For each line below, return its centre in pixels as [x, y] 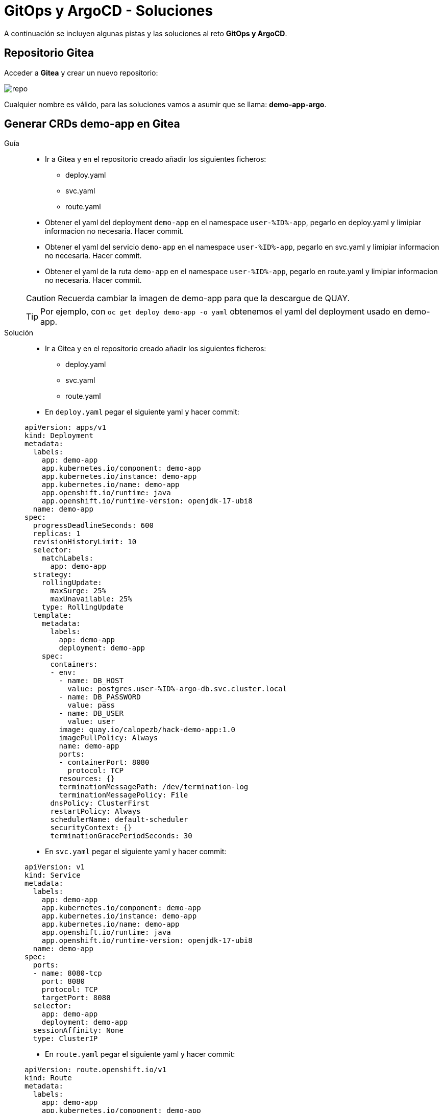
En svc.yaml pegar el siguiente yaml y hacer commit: [136, 852]
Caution [41, 298]
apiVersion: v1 [55, 867]
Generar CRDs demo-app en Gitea [92, 124]
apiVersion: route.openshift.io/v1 [96, 1070]
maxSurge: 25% [78, 591]
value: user [91, 722]
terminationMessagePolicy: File [124, 795]
